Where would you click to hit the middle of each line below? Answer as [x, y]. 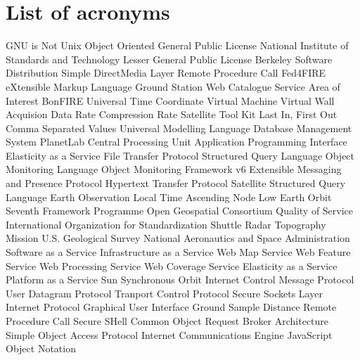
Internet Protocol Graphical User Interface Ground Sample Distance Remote [171, 307]
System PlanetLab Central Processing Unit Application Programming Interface [176, 142]
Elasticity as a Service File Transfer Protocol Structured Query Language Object [180, 155]
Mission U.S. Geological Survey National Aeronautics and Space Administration [178, 238]
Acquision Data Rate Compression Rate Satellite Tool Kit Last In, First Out [172, 114]
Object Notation [41, 348]
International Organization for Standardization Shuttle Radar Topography [166, 224]
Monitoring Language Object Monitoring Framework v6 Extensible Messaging [174, 169]
